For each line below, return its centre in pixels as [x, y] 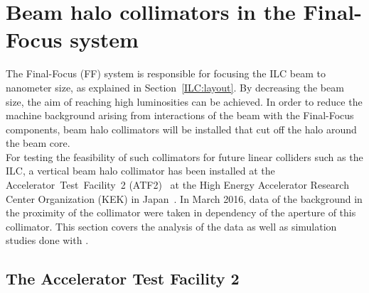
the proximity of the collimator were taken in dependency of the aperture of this [181, 212]
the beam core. [38, 143]
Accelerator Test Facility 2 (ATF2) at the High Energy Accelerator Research [177, 185]
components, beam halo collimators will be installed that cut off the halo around [181, 129]
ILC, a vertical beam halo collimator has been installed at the [140, 171]
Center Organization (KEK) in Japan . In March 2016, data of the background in [184, 198]
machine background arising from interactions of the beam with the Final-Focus [180, 115]
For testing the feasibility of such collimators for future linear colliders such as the [184, 156]
